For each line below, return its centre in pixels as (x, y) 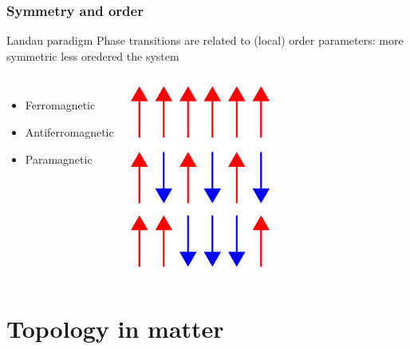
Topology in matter (115, 329)
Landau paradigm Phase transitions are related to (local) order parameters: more (205, 40)
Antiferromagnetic (69, 132)
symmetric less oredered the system (93, 56)
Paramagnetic (59, 159)
